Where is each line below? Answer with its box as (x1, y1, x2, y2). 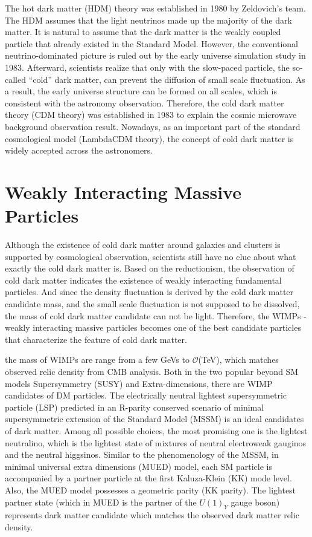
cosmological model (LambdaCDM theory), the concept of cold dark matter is (5, 132, 294, 145)
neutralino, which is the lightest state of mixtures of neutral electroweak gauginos (5, 436, 307, 449)
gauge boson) (231, 495, 280, 508)
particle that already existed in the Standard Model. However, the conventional (5, 37, 298, 50)
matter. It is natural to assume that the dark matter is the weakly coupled (5, 25, 281, 38)
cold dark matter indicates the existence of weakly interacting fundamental (5, 273, 282, 286)
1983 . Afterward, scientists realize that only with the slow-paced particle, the (5, 60, 290, 73)
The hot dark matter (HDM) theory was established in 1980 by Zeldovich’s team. (5, 2, 306, 14)
